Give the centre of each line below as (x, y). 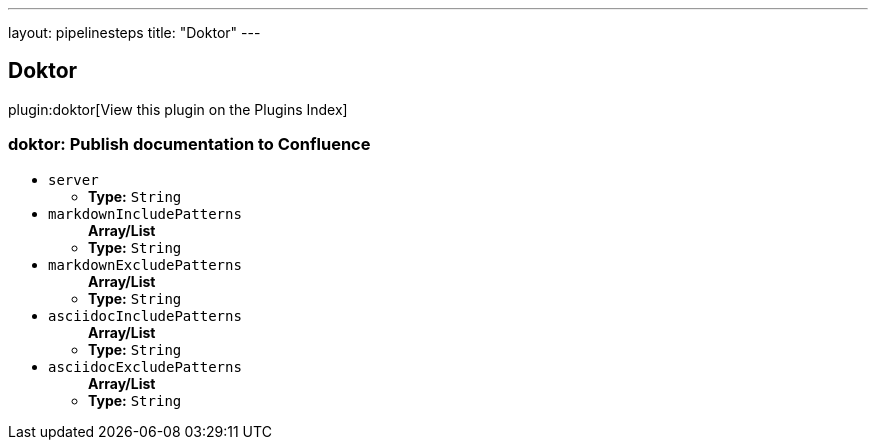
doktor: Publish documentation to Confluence (189, 144)
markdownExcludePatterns (145, 264)
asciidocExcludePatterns (145, 366)
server (73, 179)
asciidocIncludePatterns (145, 315)
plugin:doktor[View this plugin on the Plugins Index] (178, 109)
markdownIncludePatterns (145, 213)
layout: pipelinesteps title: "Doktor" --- (134, 32)
